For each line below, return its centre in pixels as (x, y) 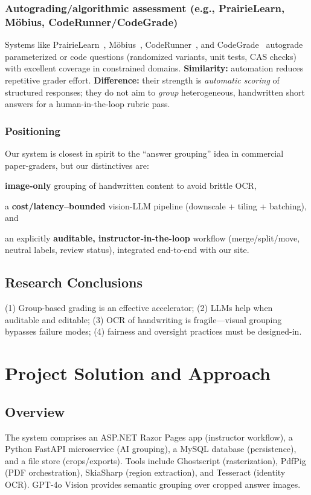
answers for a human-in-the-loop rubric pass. (88, 104)
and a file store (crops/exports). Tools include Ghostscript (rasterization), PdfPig (155, 460)
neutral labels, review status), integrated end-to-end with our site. (127, 250)
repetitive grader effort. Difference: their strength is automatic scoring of (142, 80)
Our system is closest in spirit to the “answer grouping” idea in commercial (144, 153)
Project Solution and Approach (138, 373)
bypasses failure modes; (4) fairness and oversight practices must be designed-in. (153, 331)
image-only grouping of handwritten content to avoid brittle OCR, (131, 185)
